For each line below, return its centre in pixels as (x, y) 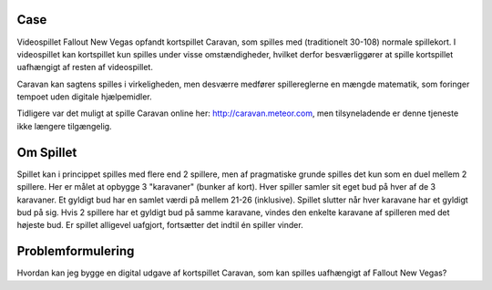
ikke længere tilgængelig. (65, 126)
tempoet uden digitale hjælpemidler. (84, 97)
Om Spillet (47, 152)
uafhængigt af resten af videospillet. (85, 67)
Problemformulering (76, 251)
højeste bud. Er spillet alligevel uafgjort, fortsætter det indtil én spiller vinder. (160, 225)
